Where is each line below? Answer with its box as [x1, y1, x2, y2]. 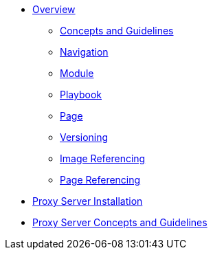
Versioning [60, 131, 109, 143]
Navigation [60, 46, 109, 58]
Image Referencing [60, 153, 146, 164]
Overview [32, 3, 76, 15]
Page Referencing [60, 174, 141, 186]
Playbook [60, 89, 102, 100]
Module [60, 67, 94, 79]
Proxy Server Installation [32, 195, 143, 207]
